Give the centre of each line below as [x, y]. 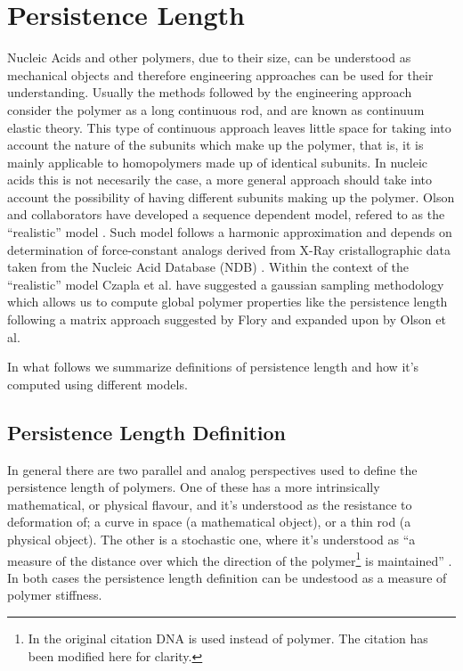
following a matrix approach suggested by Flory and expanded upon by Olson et [227, 319]
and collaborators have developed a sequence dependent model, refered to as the [226, 214]
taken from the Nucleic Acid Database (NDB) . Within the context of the [208, 267]
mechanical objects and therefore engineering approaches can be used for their [220, 74]
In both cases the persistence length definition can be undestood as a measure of [227, 577]
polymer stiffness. [55, 595]
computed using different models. [97, 384]
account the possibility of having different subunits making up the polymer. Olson [231, 196]
